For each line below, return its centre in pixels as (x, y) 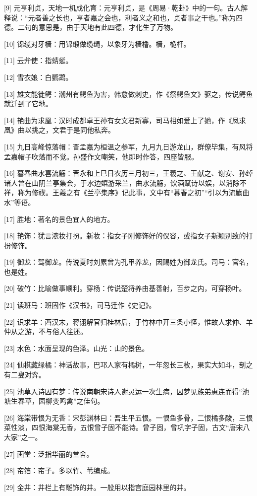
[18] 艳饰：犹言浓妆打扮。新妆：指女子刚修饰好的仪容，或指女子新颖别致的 (125, 236)
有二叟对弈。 (25, 375)
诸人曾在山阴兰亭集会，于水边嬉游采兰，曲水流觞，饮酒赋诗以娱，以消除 (122, 182)
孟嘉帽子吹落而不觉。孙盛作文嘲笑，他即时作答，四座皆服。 (101, 156)
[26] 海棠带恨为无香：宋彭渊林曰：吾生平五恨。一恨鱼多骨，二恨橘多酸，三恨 (128, 417)
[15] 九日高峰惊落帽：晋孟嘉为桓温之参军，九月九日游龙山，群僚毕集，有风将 (128, 146)
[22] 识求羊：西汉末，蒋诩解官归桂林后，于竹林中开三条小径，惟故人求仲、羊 (128, 321)
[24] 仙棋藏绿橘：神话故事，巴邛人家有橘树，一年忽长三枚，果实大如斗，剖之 (128, 365)
